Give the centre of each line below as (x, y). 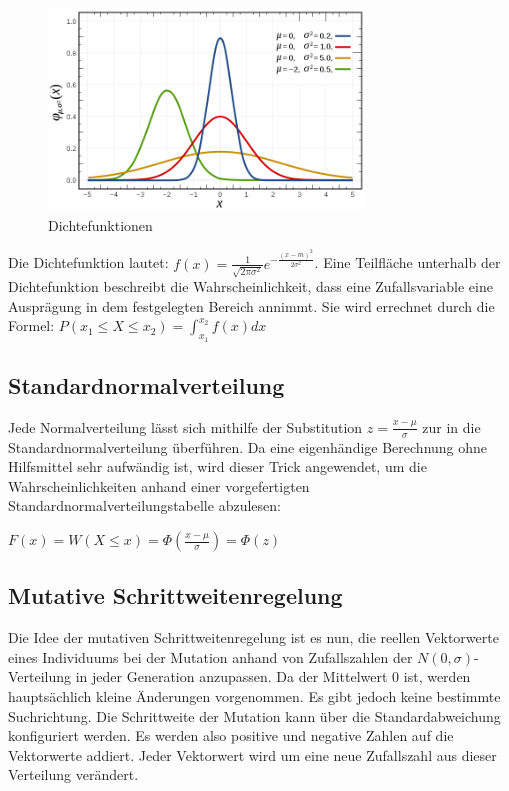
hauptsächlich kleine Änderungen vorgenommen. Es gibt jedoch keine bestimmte (254, 695)
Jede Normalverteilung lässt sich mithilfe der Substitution (185, 426)
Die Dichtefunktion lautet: (88, 262)
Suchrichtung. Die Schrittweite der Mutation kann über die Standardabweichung (254, 715)
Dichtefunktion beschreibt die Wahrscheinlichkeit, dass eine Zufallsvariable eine (250, 286)
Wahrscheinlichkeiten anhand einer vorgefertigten (159, 485)
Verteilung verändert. (73, 774)
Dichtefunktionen (100, 224)
